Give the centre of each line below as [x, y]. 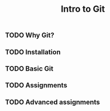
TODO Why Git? [30, 35]
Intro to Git [83, 9]
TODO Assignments [36, 85]
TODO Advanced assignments [53, 102]
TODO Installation [33, 52]
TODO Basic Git [29, 69]
